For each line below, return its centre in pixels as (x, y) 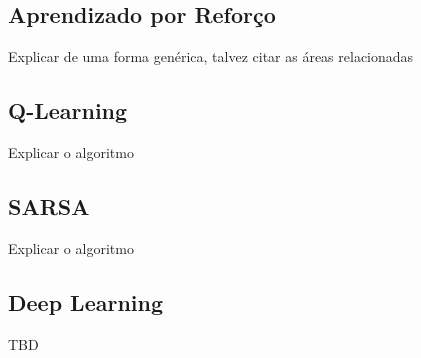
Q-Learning (68, 110)
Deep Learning (86, 301)
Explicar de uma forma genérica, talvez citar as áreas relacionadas (211, 56)
